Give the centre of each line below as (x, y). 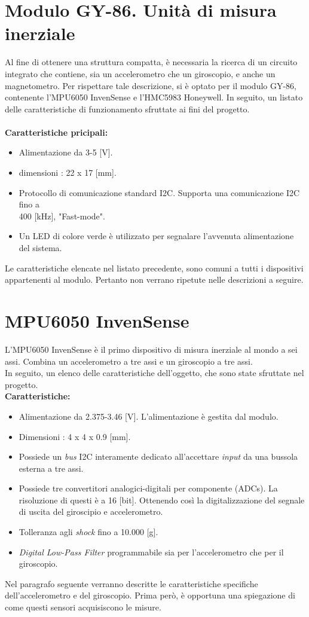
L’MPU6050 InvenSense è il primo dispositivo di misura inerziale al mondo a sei (151, 349)
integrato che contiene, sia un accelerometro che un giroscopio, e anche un (140, 73)
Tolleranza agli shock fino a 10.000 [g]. (88, 532)
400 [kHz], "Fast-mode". (62, 216)
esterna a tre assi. (51, 468)
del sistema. (40, 248)
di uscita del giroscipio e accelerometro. (91, 511)
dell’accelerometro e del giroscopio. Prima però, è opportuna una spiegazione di (150, 595)
